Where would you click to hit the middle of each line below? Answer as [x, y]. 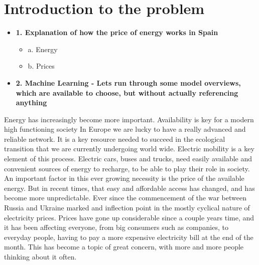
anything [31, 102]
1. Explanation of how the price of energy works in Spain [117, 32]
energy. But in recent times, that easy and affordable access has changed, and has [129, 188]
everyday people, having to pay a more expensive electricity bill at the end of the [129, 237]
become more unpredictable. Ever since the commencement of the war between [125, 198]
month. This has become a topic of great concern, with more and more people [124, 247]
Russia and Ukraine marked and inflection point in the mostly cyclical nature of [127, 208]
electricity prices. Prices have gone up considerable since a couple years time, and [129, 217]
